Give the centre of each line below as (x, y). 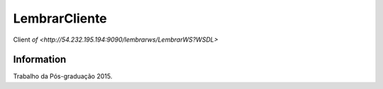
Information (40, 60)
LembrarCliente (60, 18)
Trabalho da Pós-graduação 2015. (63, 76)
